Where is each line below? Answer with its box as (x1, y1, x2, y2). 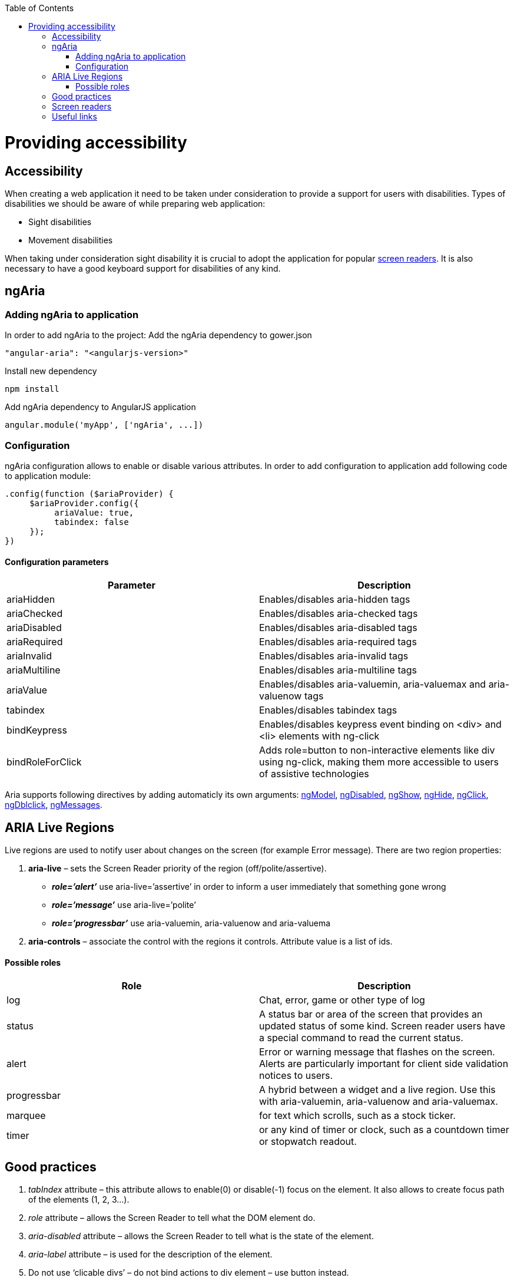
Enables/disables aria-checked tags (259, 608, 418, 620)
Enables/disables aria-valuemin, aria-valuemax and (259, 678, 486, 691)
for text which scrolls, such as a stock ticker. (259, 1110, 456, 1122)
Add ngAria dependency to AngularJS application (5, 402, 196, 412)
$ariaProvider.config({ (29, 498, 139, 508)
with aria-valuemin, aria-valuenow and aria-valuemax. (259, 1095, 498, 1108)
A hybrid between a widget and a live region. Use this (259, 1084, 496, 1096)
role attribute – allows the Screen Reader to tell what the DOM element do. (28, 1213, 316, 1223)
